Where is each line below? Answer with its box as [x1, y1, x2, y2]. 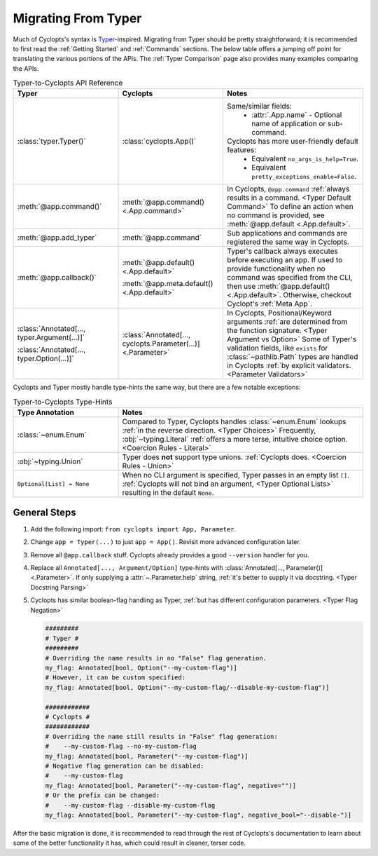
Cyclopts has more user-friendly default [227, 137, 359, 147]
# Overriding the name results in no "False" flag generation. [45, 654, 267, 662]
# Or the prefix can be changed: [45, 792, 160, 799]
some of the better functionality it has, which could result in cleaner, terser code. [13, 838, 246, 848]
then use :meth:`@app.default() [227, 281, 330, 291]
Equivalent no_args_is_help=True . [251, 154, 359, 164]
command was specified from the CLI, [227, 273, 353, 283]
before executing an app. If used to [227, 255, 343, 265]
